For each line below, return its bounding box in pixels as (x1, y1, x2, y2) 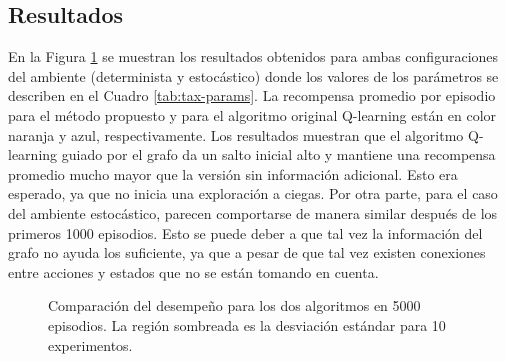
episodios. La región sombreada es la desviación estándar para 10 (48, 314, 446, 335)
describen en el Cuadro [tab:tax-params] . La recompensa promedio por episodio (8, 85, 496, 106)
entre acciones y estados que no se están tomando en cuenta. (8, 261, 379, 282)
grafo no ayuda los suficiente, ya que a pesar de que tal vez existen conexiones (8, 242, 486, 263)
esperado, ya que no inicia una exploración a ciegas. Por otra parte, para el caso (8, 183, 498, 204)
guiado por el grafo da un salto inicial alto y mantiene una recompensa (61, 144, 496, 165)
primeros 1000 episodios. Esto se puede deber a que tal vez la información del (8, 222, 483, 243)
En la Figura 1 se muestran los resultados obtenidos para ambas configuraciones (8, 46, 499, 67)
